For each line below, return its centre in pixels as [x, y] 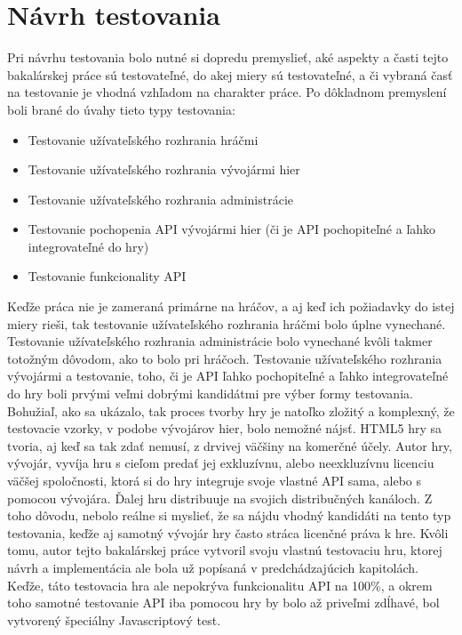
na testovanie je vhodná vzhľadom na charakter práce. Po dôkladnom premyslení [227, 92]
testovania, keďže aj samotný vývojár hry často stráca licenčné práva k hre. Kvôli [228, 532]
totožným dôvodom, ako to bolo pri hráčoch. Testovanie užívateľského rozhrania [225, 358]
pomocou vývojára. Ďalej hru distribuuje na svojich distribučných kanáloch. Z [220, 498]
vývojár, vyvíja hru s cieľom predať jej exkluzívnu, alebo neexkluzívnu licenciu [221, 463]
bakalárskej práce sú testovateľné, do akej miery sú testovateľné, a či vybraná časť [230, 74]
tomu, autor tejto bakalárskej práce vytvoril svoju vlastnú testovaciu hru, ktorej [225, 550]
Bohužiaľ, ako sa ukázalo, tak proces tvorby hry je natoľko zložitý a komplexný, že [231, 410]
